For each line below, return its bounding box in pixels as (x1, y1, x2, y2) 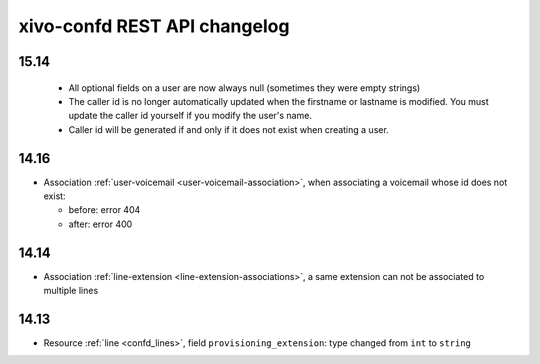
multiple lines (43, 285, 99, 297)
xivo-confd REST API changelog (18, 15, 290, 37)
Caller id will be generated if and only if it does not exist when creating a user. (68, 123, 389, 135)
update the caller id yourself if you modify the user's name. (68, 110, 312, 122)
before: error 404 (68, 204, 141, 216)
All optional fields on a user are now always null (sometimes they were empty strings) (68, 81, 421, 94)
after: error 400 (68, 218, 133, 230)
